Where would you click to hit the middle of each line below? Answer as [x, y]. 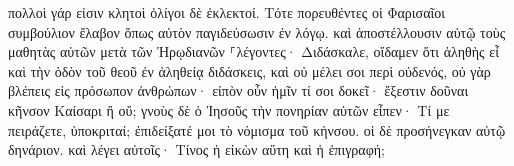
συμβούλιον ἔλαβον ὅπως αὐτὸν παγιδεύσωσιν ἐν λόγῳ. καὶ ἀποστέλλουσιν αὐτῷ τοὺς [257, 31]
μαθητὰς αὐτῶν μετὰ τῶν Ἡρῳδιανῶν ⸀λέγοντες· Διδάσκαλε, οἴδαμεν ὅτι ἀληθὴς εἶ [253, 51]
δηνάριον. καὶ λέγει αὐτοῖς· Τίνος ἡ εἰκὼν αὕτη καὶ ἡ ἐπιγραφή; [196, 149]
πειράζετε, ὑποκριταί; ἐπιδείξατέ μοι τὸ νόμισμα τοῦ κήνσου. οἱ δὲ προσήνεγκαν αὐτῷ [257, 129]
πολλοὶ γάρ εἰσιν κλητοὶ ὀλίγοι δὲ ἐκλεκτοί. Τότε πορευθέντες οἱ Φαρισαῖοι [227, 12]
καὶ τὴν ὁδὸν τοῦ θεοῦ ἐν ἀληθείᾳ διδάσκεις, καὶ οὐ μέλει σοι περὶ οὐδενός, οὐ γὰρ [249, 70]
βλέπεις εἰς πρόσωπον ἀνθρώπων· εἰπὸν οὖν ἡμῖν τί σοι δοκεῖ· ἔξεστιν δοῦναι [238, 90]
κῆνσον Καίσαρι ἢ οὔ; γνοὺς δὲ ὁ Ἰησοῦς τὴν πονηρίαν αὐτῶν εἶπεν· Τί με [229, 109]
